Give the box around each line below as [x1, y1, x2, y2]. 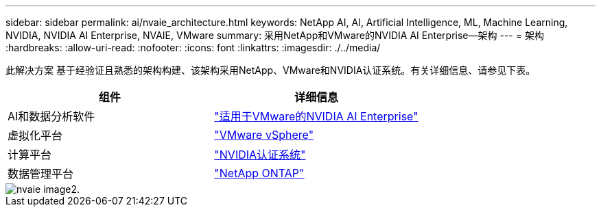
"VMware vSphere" [214, 128, 314, 142]
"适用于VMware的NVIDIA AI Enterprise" [214, 109, 419, 123]
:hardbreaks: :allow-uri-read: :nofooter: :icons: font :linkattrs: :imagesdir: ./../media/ [5, 42, 381, 53]
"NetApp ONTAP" [214, 166, 305, 180]
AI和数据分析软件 [8, 109, 95, 123]
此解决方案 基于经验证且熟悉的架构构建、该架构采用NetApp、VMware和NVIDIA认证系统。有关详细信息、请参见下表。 [5, 64, 536, 76]
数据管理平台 [8, 167, 74, 181]
